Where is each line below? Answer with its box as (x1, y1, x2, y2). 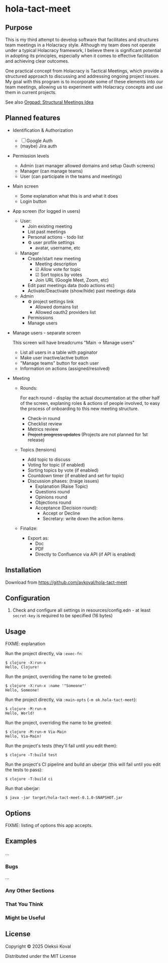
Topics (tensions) (20, 446, 57, 452)
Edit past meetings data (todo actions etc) (27, 282, 115, 288)
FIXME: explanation (5, 640, 45, 647)
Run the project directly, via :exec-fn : (5, 651, 83, 657)
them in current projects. (5, 89, 57, 95)
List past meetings (27, 228, 66, 235)
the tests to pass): (5, 767, 43, 773)
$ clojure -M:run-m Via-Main (5, 729, 67, 735)
